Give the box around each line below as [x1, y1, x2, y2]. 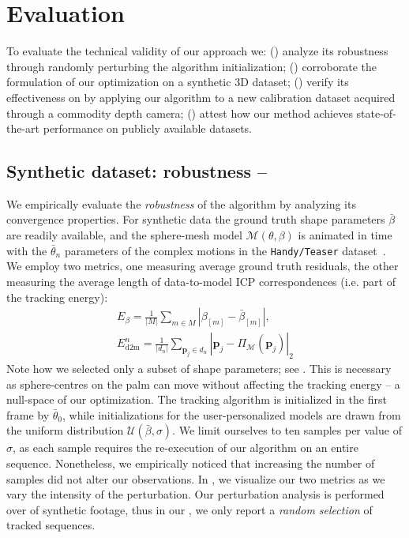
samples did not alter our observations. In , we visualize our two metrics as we [6, 470, 385, 487]
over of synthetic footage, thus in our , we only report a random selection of [6, 501, 373, 517]
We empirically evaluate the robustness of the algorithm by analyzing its [6, 195, 356, 212]
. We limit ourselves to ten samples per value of [172, 422, 402, 438]
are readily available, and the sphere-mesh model [6, 227, 242, 243]
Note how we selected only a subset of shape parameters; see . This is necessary [6, 359, 392, 376]
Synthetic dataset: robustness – [6, 159, 268, 183]
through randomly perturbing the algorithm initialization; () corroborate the [6, 58, 377, 74]
